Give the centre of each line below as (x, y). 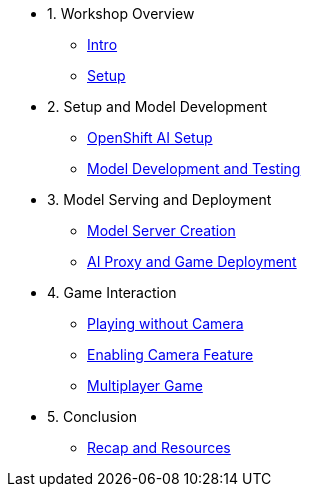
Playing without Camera (165, 323)
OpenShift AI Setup (150, 137)
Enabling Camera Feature (170, 354)
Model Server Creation (161, 230)
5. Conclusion (92, 416)
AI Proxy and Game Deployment (192, 261)
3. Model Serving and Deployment (159, 199)
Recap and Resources (159, 447)
